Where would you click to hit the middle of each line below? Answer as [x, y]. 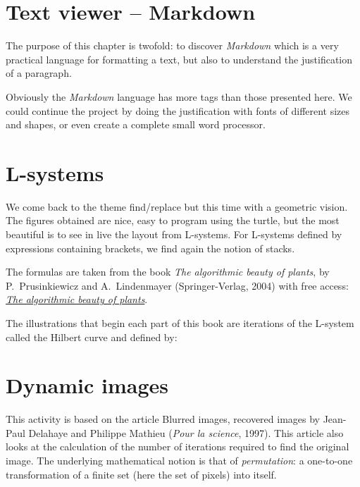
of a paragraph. [39, 73]
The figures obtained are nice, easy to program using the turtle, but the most [173, 220]
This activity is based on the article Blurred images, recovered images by [163, 419]
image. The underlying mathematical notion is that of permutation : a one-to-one [179, 461]
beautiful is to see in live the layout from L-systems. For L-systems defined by [174, 234]
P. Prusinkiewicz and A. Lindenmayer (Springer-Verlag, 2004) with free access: [177, 285]
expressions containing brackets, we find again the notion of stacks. [150, 248]
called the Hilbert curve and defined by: [92, 337]
